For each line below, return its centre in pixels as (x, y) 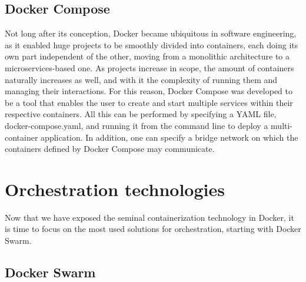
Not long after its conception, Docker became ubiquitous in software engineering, (151, 33)
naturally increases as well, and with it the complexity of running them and (141, 79)
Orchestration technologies (115, 189)
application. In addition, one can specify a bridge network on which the (169, 137)
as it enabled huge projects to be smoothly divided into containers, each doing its (152, 44)
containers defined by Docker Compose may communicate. (110, 149)
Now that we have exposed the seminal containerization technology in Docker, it (149, 217)
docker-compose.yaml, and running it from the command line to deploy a (137, 125)
